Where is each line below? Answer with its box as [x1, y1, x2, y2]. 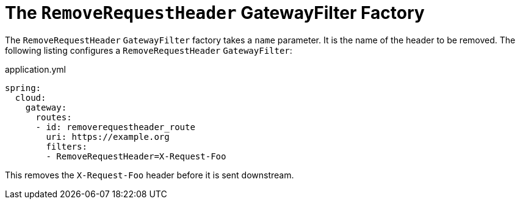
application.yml [5, 64, 66, 75]
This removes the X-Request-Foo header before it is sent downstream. [5, 169, 294, 180]
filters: [46, 141, 87, 151]
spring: [5, 82, 42, 93]
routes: [35, 112, 72, 122]
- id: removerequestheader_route [35, 122, 195, 132]
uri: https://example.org [46, 131, 170, 142]
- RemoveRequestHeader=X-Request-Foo [46, 151, 226, 161]
